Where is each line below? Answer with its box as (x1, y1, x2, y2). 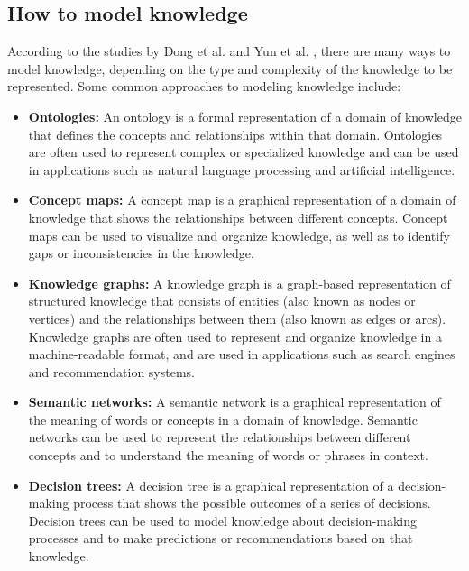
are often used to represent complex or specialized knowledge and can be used (28, 143, 459, 161)
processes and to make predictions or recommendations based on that (28, 529, 413, 548)
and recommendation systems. (28, 362, 195, 381)
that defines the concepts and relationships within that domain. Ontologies (28, 124, 442, 143)
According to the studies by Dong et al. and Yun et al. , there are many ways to (7, 41, 451, 60)
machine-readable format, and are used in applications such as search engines (28, 345, 455, 364)
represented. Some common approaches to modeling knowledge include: (7, 77, 401, 96)
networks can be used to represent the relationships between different (28, 428, 411, 447)
